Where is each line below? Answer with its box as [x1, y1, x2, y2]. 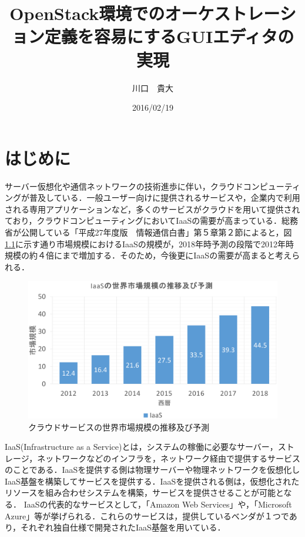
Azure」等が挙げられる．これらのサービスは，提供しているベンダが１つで [5, 509, 289, 522]
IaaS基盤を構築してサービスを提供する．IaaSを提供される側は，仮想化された [5, 475, 300, 487]
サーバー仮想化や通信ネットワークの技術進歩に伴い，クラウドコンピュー [5, 180, 284, 192]
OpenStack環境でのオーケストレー [9, 1, 280, 25]
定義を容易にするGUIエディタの [44, 24, 294, 48]
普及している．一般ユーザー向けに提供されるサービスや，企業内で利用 [29, 191, 300, 204]
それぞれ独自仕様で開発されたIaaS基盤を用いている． [21, 521, 226, 533]
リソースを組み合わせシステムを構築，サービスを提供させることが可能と [5, 486, 284, 499]
